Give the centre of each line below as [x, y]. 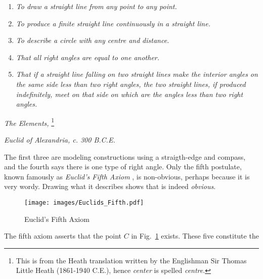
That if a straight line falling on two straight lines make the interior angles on [137, 74]
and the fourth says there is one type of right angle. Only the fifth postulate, [123, 167]
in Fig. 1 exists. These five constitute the [195, 236]
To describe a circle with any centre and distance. [93, 40]
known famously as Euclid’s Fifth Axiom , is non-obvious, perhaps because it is [127, 176]
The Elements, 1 [29, 122]
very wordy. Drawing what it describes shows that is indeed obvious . [110, 186]
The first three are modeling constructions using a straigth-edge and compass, [125, 156]
